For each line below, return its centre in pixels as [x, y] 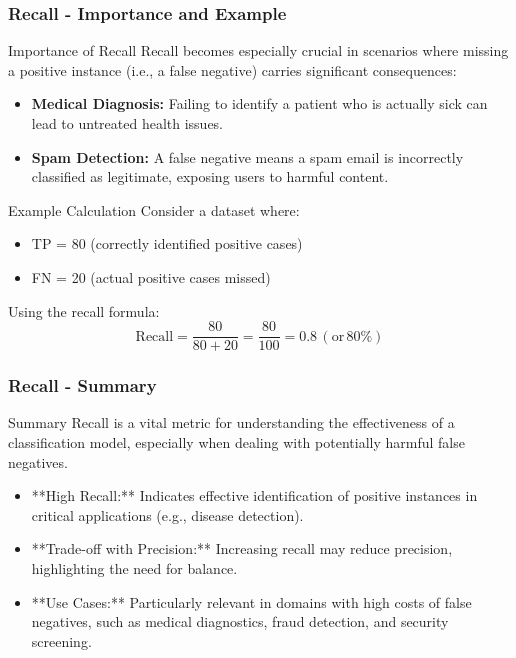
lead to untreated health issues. [127, 123]
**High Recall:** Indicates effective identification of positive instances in [254, 495]
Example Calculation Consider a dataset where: [154, 209]
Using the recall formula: [84, 310]
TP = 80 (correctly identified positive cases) [167, 243]
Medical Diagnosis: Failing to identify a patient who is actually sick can [259, 103]
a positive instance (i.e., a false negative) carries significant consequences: [232, 69]
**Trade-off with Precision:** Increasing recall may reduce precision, [242, 548]
